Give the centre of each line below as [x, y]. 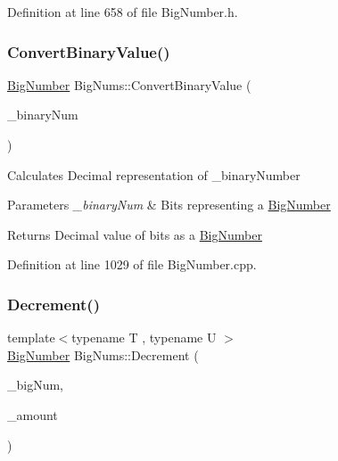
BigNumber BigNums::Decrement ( [103, 354]
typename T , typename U [144, 338]
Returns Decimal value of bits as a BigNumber [135, 234]
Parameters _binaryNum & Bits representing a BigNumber [169, 205]
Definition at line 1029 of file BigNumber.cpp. [132, 264]
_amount [33, 414]
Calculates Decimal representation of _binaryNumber [154, 174]
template [31, 338]
